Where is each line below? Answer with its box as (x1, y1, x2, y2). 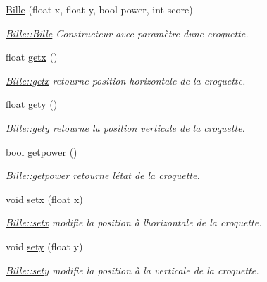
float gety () (6, 97, 58, 111)
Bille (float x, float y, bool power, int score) (6, 2, 193, 16)
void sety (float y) (6, 238, 83, 253)
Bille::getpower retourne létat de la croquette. (6, 168, 200, 183)
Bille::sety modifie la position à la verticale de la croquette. (6, 262, 259, 277)
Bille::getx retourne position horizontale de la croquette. (6, 73, 246, 87)
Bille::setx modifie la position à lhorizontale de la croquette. (6, 215, 262, 230)
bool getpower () (6, 144, 77, 159)
